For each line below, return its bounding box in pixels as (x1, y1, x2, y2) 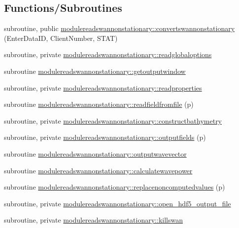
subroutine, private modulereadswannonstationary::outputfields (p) (4, 132, 206, 142)
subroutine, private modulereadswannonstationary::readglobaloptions (4, 49, 212, 60)
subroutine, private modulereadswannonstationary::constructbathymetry (4, 115, 222, 126)
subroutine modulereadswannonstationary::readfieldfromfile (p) (4, 99, 194, 109)
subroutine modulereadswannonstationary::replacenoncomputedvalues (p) (4, 182, 225, 192)
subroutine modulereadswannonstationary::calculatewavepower (4, 165, 193, 175)
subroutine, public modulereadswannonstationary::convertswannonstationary (4, 23, 235, 33)
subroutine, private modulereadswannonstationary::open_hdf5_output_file (4, 198, 231, 208)
